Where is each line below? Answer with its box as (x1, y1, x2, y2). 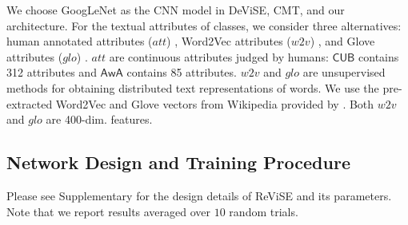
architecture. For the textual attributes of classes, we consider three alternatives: (6, 17, 402, 34)
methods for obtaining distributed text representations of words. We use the (6, 79, 379, 96)
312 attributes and (6, 64, 97, 81)
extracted (6, 95, 53, 112)
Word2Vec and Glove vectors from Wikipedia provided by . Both (55, 95, 374, 112)
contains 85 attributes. (126, 64, 237, 81)
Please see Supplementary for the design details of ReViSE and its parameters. (6, 187, 392, 203)
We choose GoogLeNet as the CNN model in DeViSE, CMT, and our (6, 2, 345, 18)
